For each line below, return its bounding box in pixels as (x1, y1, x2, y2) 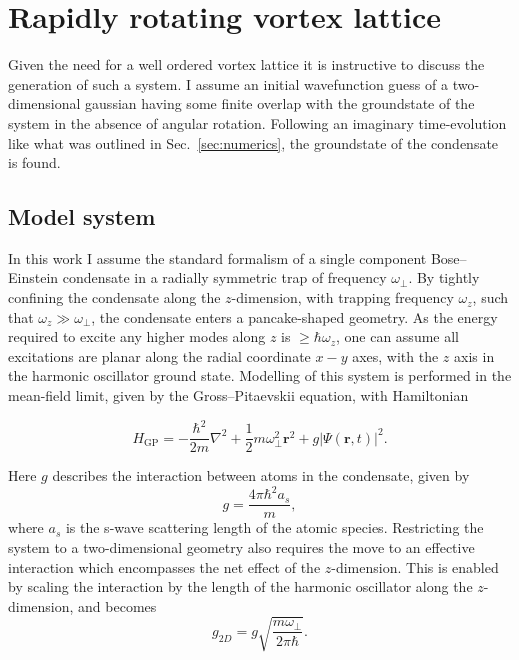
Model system (8, 201, 156, 232)
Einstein (8, 267, 59, 288)
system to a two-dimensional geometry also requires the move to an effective (8, 536, 475, 557)
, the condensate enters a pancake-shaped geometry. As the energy (91, 306, 498, 327)
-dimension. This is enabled (331, 556, 499, 577)
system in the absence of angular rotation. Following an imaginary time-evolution (8, 112, 507, 133)
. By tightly (408, 267, 480, 288)
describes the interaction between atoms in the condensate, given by (52, 465, 470, 486)
